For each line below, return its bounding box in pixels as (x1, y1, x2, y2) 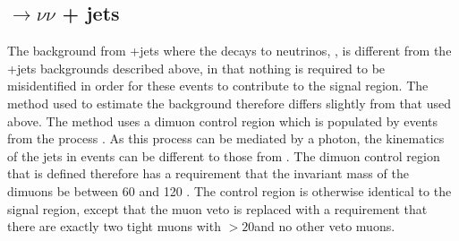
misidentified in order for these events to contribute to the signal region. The (7, 76, 429, 95)
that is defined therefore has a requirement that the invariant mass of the (7, 164, 409, 183)
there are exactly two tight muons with (7, 217, 221, 236)
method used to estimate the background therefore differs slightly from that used (7, 93, 452, 112)
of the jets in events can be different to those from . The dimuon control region (7, 146, 440, 165)
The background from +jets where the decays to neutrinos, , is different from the (7, 41, 452, 60)
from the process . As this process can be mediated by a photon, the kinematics (7, 129, 445, 148)
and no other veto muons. (254, 217, 395, 236)
